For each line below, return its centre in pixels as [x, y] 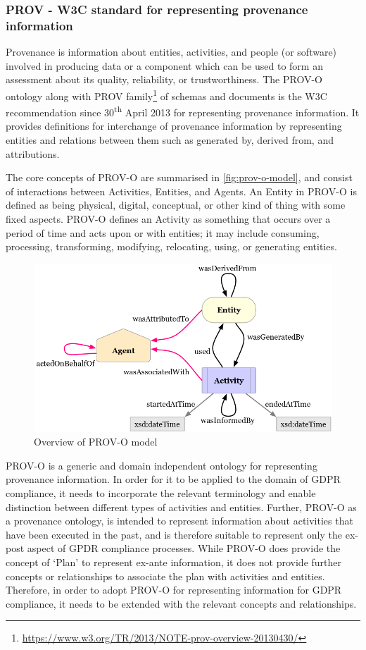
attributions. [33, 153]
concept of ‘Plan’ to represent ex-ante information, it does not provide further [174, 562]
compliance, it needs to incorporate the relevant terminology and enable [161, 493]
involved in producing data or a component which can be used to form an [164, 65]
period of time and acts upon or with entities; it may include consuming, [163, 232]
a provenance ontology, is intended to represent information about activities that [179, 521]
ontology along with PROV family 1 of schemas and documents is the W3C [166, 94]
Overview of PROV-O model [96, 442]
